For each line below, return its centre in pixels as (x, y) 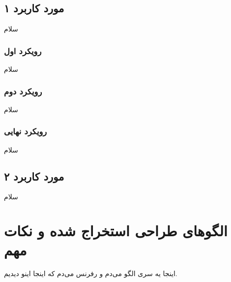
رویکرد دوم (23, 91)
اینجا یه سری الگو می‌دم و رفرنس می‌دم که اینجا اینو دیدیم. (91, 273)
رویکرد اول (23, 50)
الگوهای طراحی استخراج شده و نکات (116, 231)
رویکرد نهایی (26, 131)
